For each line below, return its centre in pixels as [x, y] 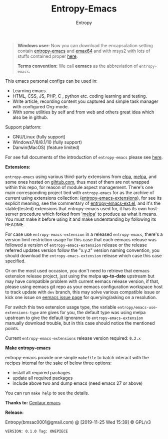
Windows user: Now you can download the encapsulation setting [85, 45]
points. [12, 328]
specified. [15, 261]
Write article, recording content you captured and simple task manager [85, 101]
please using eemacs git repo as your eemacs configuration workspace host [84, 286]
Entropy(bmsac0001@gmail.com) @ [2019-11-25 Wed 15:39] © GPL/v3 [78, 422]
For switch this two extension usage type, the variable [61, 307]
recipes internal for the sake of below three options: [58, 363]
